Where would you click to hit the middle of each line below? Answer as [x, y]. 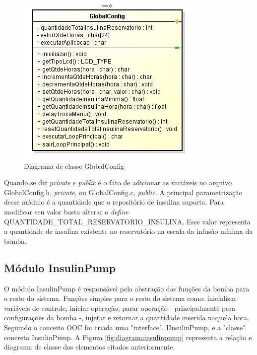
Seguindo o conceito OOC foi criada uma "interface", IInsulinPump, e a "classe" [125, 327]
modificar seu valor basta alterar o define [66, 211]
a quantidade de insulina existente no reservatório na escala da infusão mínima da [128, 231]
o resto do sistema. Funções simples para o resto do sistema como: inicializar [120, 298]
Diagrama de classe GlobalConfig [74, 166]
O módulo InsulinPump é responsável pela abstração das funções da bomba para [127, 288]
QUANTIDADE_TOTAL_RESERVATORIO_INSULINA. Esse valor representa [127, 221]
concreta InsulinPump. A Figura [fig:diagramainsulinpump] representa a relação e [128, 337]
